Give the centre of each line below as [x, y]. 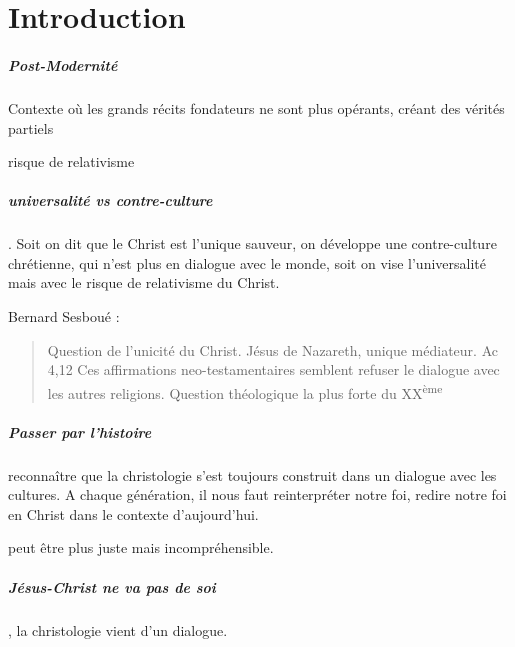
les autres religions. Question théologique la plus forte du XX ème [245, 391]
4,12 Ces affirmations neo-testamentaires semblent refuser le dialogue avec [273, 369]
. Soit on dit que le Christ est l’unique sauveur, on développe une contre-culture [252, 243]
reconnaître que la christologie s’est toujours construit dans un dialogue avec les [252, 474]
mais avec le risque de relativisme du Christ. [144, 282]
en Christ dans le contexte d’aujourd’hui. [133, 513]
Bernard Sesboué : [64, 316]
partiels [31, 127]
